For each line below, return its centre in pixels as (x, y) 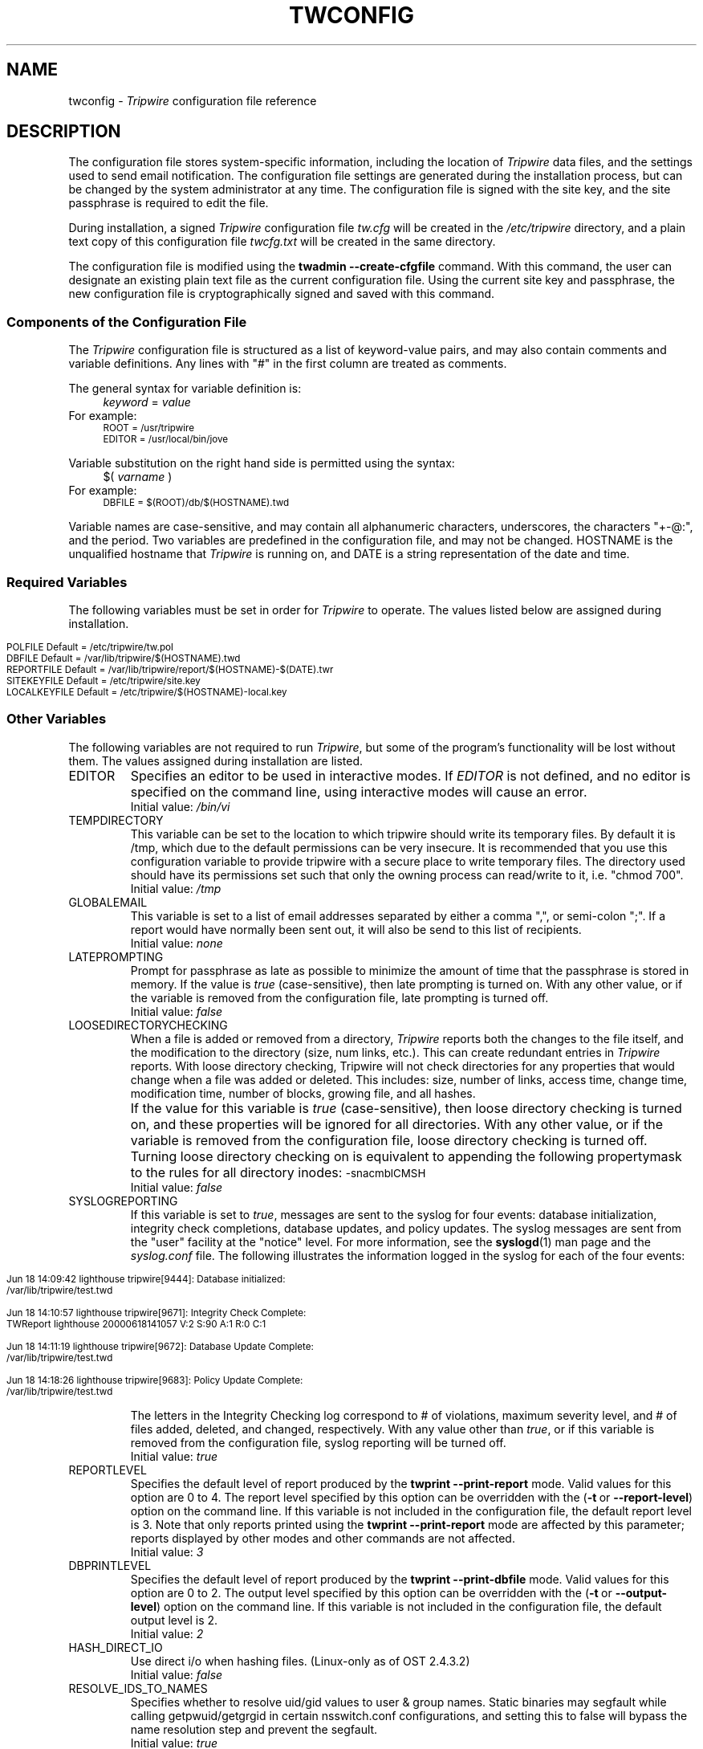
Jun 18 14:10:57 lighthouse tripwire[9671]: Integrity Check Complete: (156, 1313)
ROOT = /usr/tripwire (149, 428)
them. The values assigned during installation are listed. (216, 760)
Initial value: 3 (167, 1551)
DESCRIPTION (64, 132)
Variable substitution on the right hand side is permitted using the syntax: (262, 463)
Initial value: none (177, 943)
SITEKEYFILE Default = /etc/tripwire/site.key (104, 681)
